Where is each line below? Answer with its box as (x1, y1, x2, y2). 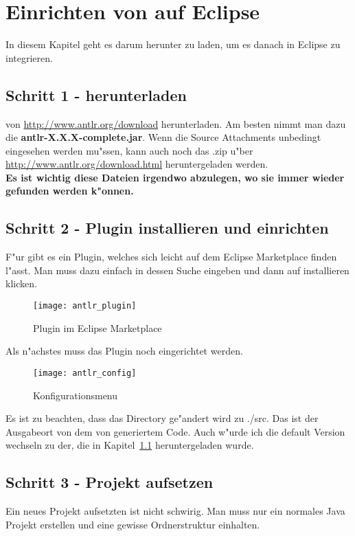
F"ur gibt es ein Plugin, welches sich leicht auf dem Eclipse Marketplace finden (5, 249, 337, 264)
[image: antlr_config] (33, 368, 137, 378)
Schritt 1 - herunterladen (5, 84, 187, 105)
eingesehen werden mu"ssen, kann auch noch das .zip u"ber (5, 143, 253, 157)
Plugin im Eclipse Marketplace (33, 320, 162, 335)
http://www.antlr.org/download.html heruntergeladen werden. (5, 157, 268, 171)
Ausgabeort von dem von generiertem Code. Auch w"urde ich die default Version (5, 424, 345, 438)
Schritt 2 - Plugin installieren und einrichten (5, 217, 329, 238)
